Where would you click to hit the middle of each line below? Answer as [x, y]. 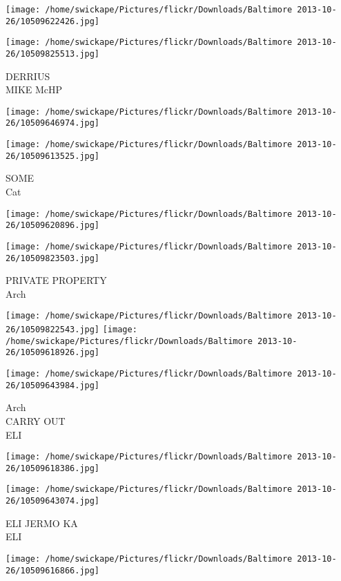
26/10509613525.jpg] [53, 156]
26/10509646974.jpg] [53, 123]
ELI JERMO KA [42, 523]
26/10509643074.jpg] [53, 501]
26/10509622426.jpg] [53, 21]
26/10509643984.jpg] [53, 385]
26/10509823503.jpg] [53, 258]
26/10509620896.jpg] [53, 226]
